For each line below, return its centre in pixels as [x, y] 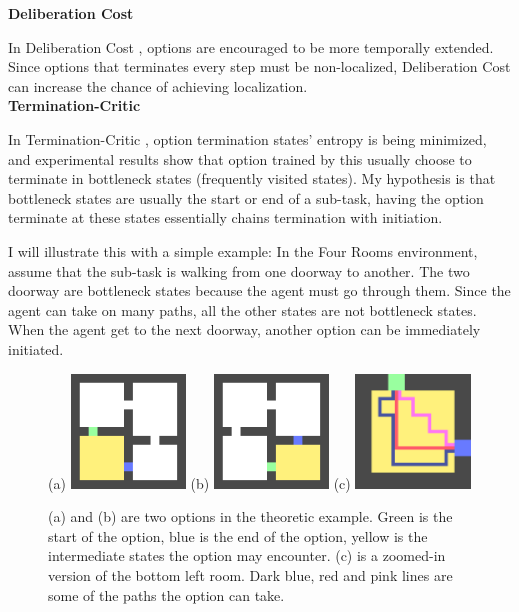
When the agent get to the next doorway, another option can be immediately [244, 329]
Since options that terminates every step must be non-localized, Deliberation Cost [259, 66]
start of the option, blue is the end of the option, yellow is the [238, 535]
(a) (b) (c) [199, 482]
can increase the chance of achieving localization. [158, 85]
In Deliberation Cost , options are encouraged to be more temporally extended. [251, 46]
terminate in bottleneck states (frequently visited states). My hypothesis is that [252, 178]
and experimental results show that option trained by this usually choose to [240, 158]
